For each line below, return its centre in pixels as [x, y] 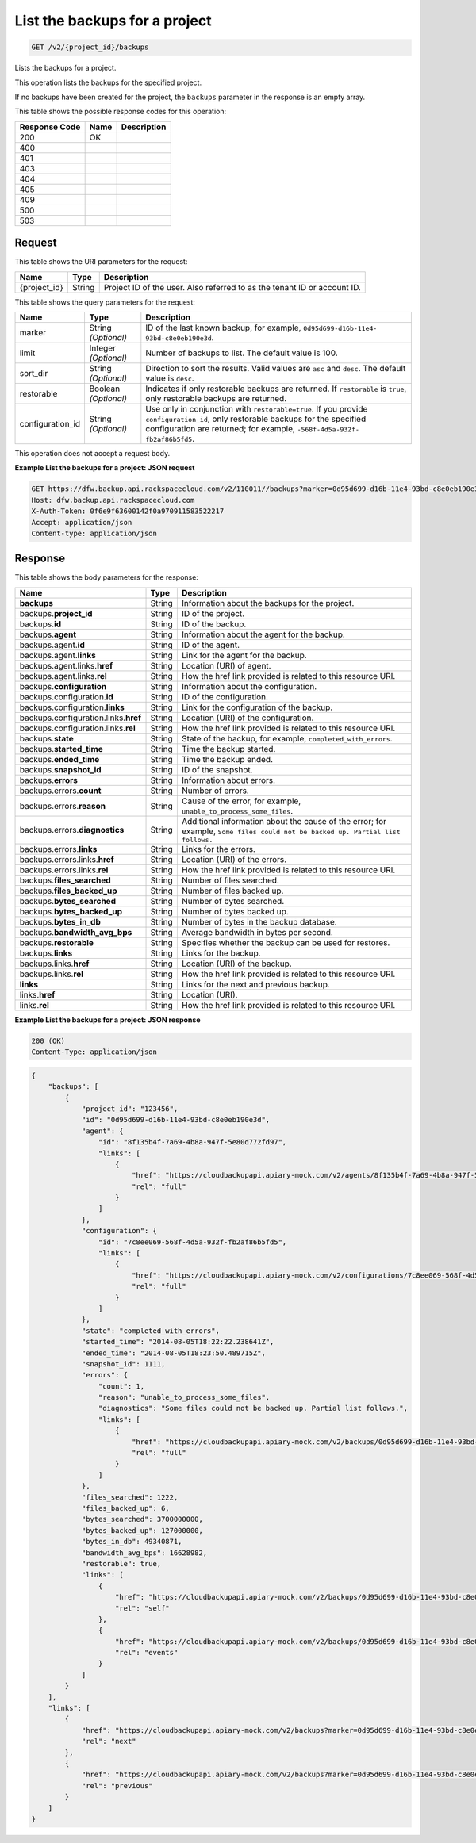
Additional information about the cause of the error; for [284, 821]
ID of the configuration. [225, 696]
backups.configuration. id [67, 696]
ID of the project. [213, 613]
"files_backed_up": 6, [125, 1508]
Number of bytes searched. [233, 901]
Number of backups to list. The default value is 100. [242, 353]
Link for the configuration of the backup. [257, 707]
